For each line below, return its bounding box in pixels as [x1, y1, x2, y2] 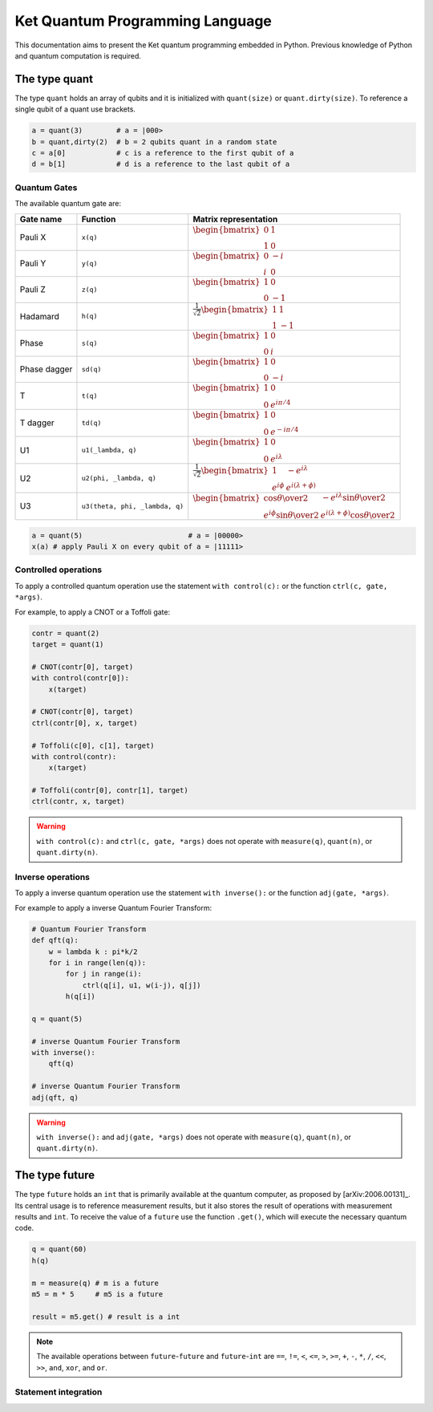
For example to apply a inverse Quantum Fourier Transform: [14, 903, 212, 912]
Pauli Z [19, 284, 46, 295]
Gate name [19, 213, 63, 225]
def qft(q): [31, 935, 79, 945]
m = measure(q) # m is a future [31, 1278, 160, 1288]
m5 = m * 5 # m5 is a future [31, 1290, 164, 1299]
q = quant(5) [31, 1014, 83, 1023]
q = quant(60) [31, 1244, 87, 1254]
